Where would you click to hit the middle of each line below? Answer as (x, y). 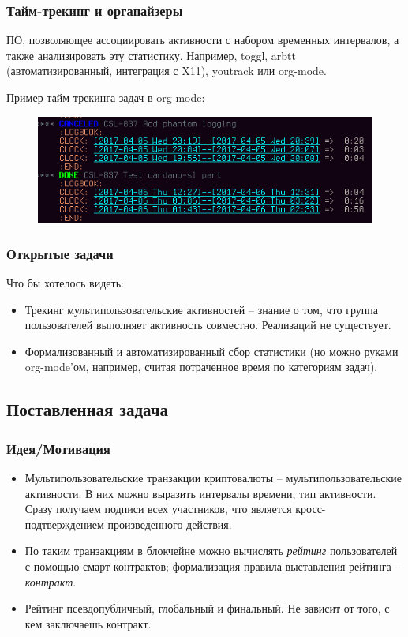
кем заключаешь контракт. (88, 623)
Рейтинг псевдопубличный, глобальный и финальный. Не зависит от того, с (207, 608)
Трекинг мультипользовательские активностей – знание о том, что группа (201, 309)
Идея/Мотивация (58, 448)
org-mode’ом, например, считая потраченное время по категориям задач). (201, 367)
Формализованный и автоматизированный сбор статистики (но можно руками (211, 351)
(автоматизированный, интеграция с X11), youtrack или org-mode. (167, 71)
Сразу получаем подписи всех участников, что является (158, 509)
